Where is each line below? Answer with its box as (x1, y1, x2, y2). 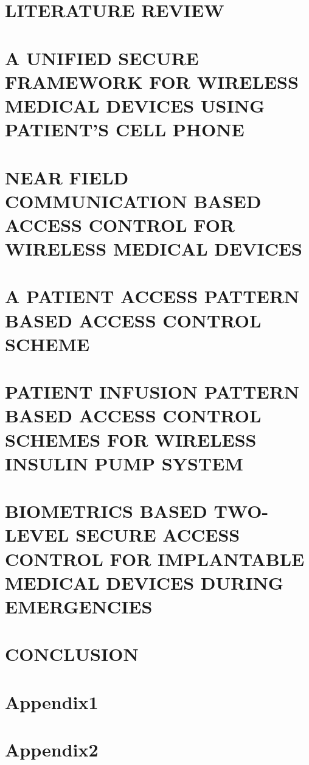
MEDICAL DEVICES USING (5, 93, 265, 117)
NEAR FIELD (5, 164, 129, 189)
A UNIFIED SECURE (5, 45, 199, 70)
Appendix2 (5, 737, 99, 761)
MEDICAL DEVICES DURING (5, 570, 284, 595)
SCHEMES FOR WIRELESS (5, 427, 257, 452)
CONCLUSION (5, 641, 139, 666)
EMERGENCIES (5, 593, 153, 618)
